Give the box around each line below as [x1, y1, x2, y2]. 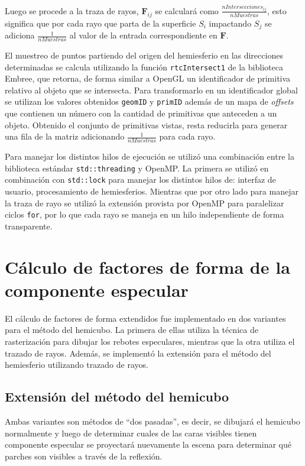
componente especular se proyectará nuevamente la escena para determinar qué [5, 438, 291, 451]
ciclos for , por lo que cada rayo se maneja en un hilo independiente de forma [5, 208, 284, 221]
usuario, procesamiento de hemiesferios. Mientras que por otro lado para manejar [5, 185, 298, 198]
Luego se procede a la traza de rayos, [5, 4, 139, 17]
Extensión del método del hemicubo [5, 387, 229, 406]
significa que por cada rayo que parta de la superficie [5, 17, 196, 29]
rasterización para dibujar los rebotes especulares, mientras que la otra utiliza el [5, 335, 295, 347]
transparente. [5, 219, 53, 232]
